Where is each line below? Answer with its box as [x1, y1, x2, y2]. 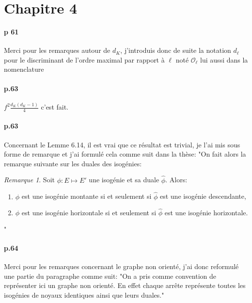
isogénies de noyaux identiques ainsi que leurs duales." [4, 290, 164, 300]
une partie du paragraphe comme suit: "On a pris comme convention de [4, 271, 216, 281]
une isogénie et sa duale [89, 175, 159, 185]
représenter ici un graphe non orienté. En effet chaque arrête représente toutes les [4, 280, 246, 290]
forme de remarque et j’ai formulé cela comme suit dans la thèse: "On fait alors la [4, 149, 246, 159]
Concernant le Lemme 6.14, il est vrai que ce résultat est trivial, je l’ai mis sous [4, 139, 240, 149]
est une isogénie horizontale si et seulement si [21, 207, 157, 218]
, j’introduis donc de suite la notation [120, 45, 231, 55]
